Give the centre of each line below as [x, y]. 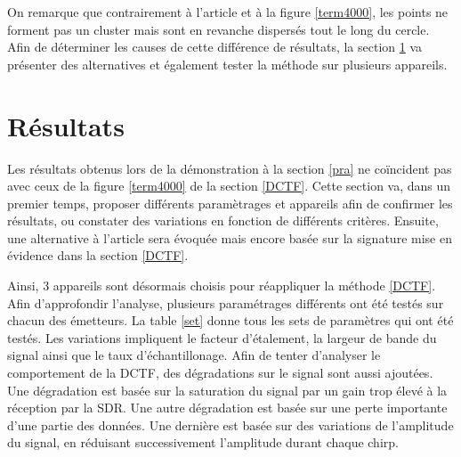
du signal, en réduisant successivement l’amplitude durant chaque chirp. [203, 442]
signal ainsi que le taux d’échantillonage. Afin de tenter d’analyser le [194, 355]
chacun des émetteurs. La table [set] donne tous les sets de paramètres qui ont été [230, 320]
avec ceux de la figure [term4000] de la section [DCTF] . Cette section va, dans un [229, 186]
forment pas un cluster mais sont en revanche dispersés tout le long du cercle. [218, 29]
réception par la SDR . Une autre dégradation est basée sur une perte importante [227, 408]
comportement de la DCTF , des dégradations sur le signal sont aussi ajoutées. [220, 373]
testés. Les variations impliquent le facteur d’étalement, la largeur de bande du [222, 337]
